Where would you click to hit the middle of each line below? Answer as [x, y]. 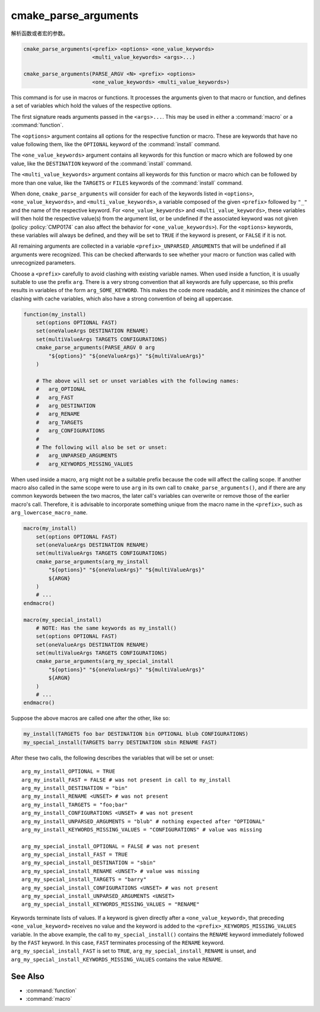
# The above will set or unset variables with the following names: [137, 381]
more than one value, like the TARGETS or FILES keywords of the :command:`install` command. [127, 183]
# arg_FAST [55, 397]
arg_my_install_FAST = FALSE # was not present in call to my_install [126, 780]
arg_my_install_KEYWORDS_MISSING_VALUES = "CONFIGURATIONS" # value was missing [142, 829]
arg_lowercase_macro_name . [49, 513]
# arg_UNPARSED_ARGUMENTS [77, 456]
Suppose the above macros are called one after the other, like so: [90, 718]
